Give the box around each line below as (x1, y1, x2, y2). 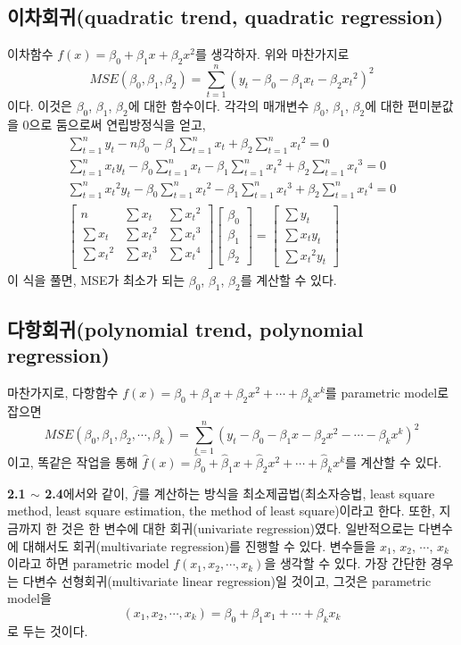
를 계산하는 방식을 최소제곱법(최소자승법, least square (138, 483, 435, 502)
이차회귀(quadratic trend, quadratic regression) (7, 3, 444, 30)
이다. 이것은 (7, 96, 72, 115)
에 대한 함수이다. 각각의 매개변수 (128, 96, 309, 115)
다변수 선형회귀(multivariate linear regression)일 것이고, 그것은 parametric (22, 571, 432, 590)
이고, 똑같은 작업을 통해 (7, 453, 138, 472)
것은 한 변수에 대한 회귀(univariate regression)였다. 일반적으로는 (61, 519, 415, 538)
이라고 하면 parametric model (7, 554, 169, 573)
